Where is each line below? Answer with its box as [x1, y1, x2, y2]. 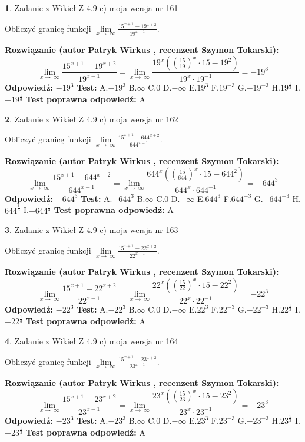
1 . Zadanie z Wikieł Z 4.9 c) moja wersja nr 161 [5, 2, 178, 14]
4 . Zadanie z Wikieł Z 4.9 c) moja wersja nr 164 [5, 334, 178, 347]
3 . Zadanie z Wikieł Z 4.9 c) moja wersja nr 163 [5, 224, 178, 236]
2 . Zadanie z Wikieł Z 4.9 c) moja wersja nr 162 [5, 112, 178, 125]
